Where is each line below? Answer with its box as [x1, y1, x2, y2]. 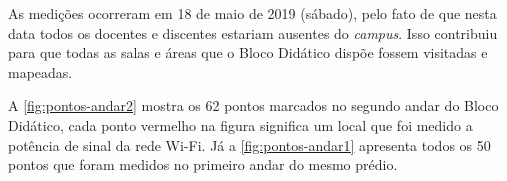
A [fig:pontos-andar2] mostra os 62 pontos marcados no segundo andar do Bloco [8, 95, 499, 116]
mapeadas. [8, 61, 73, 82]
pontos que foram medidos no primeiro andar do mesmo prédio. [8, 154, 398, 175]
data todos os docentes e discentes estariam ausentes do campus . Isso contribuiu [8, 22, 498, 43]
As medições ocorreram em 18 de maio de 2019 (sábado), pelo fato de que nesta [8, 3, 497, 23]
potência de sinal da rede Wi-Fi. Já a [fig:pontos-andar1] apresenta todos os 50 [8, 134, 491, 155]
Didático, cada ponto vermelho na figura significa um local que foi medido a [8, 114, 473, 135]
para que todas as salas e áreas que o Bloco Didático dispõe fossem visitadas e [8, 42, 488, 63]
